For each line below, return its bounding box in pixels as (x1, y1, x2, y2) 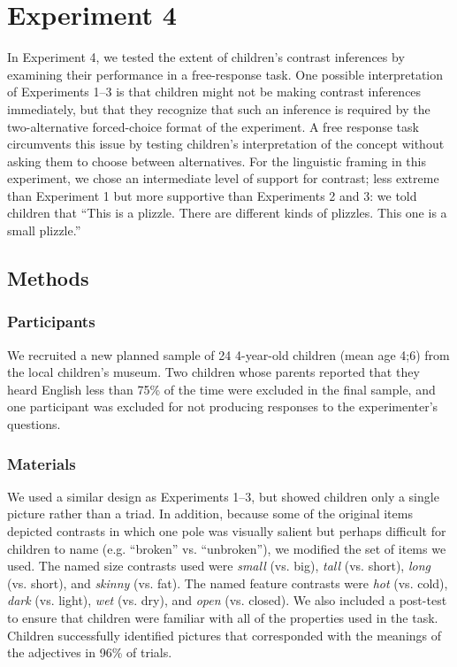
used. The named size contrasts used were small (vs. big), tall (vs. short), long (7, 556, 430, 575)
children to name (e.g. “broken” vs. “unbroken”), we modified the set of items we (7, 539, 446, 557)
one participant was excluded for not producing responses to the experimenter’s (7, 397, 438, 416)
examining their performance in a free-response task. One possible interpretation (7, 65, 444, 83)
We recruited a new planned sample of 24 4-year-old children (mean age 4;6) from (7, 345, 450, 364)
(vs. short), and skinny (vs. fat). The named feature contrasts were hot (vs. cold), (7, 573, 448, 592)
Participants (7, 310, 95, 333)
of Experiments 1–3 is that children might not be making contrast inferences (7, 82, 422, 101)
